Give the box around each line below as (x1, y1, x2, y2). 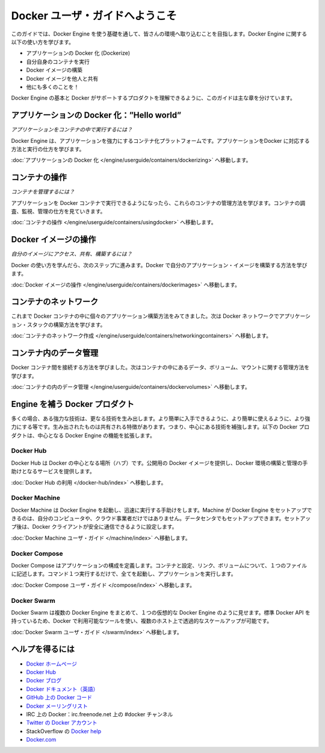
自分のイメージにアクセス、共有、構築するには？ (11, 250, 132, 257)
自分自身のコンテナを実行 (26, 58, 90, 65)
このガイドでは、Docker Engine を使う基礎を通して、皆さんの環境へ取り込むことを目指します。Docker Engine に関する (11, 30, 308, 37)
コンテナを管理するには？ (11, 188, 75, 195)
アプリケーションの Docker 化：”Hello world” (11, 110, 182, 121)
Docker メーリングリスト (26, 702, 88, 710)
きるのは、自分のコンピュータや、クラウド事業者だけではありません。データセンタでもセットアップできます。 (11, 515, 285, 522)
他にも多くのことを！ (26, 83, 79, 90)
